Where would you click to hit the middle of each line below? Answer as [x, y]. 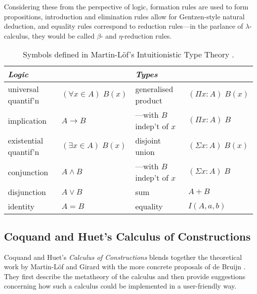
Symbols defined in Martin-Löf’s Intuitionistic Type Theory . [128, 54]
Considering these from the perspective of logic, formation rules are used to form [126, 6]
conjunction [28, 172]
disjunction [27, 192]
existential [26, 141]
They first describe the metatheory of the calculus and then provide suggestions [125, 276]
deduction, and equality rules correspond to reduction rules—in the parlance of [124, 26]
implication [27, 120]
